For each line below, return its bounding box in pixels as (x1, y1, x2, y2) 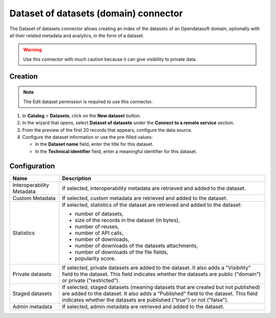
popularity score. (75, 255, 116, 262)
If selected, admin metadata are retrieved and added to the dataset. (62, 303, 225, 310)
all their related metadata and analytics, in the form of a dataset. (9, 32, 144, 38)
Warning (23, 46, 42, 53)
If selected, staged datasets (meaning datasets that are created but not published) (62, 283, 260, 290)
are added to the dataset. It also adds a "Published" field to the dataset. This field (62, 290, 258, 297)
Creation (9, 72, 38, 81)
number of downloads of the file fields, (75, 248, 169, 255)
